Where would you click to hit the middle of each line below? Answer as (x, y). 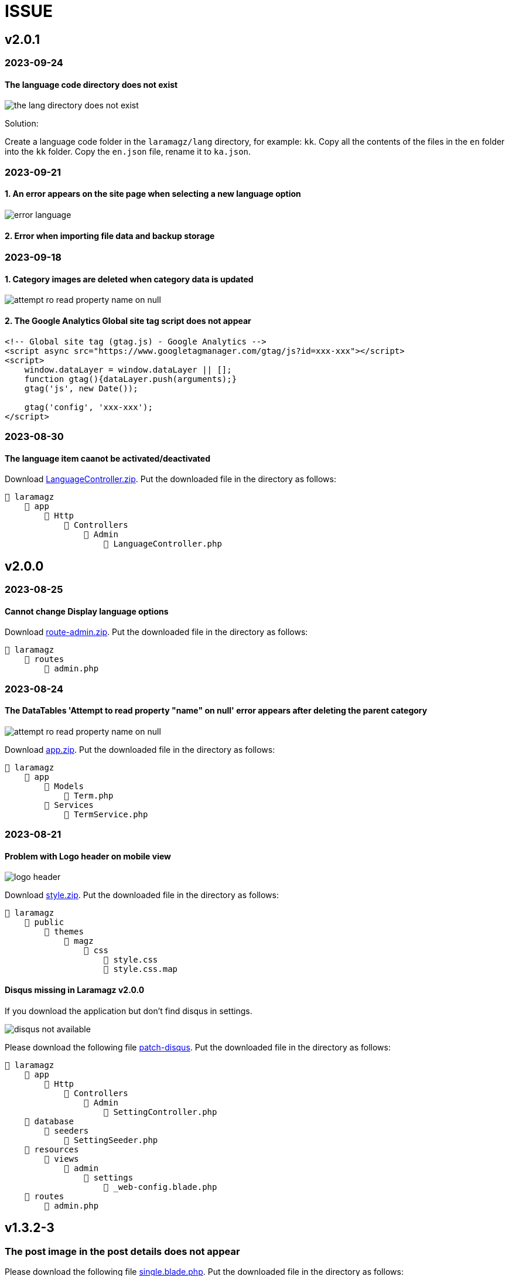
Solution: (22, 124)
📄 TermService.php (106, 814)
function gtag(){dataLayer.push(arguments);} (131, 379)
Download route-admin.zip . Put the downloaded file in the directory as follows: (156, 632)
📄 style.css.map (141, 969)
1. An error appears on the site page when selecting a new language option (153, 194)
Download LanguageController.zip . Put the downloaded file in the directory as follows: (170, 479)
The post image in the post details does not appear (122, 1251)
